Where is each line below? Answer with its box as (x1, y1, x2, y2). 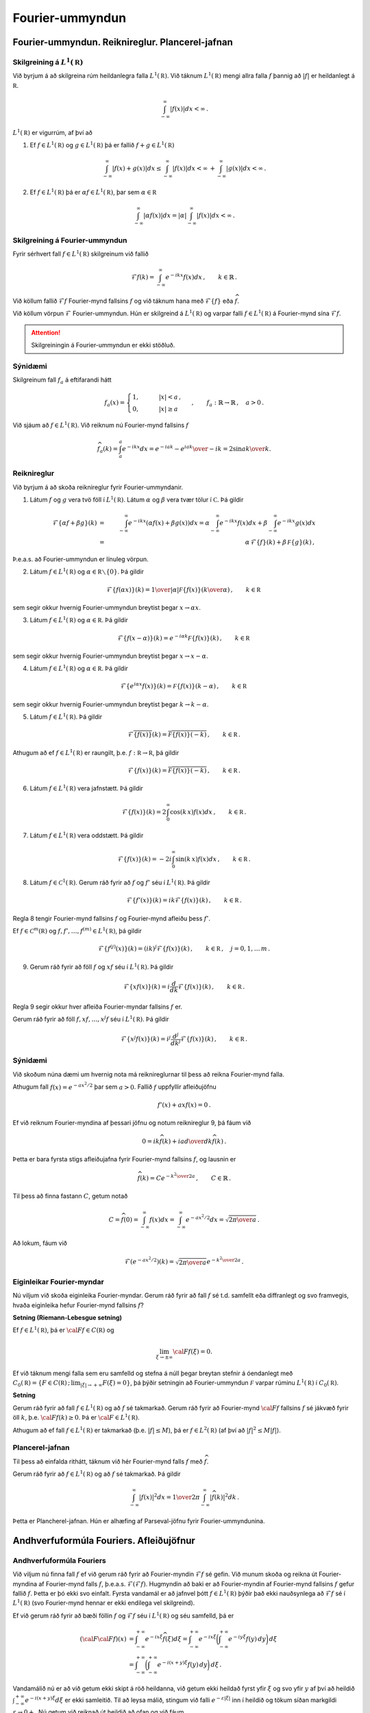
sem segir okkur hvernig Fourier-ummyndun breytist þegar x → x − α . (12, 652, 208, 660)
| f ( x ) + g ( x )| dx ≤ (112, 164, 162, 173)
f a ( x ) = (104, 398, 125, 408)
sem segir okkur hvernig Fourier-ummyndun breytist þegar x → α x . (12, 603, 201, 611)
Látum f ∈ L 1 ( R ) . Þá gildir (29, 712, 103, 721)
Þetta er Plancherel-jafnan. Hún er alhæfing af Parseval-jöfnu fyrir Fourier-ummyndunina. (12, 1516, 265, 1525)
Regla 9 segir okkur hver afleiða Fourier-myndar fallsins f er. (12, 1002, 183, 1011)
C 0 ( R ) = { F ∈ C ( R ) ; (12, 1379, 71, 1388)
